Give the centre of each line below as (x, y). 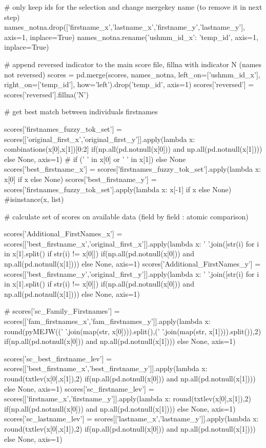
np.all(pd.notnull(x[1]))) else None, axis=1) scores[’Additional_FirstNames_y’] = (132, 264)
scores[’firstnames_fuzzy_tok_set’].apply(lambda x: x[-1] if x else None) (118, 189)
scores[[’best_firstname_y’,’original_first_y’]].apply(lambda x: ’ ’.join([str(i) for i (132, 273)
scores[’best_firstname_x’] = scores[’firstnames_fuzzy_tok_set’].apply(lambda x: (132, 169)
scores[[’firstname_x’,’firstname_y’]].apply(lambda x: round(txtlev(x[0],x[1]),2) (128, 399)
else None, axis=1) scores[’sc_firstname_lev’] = (79, 388)
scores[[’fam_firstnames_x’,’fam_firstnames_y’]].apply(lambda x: (107, 321)
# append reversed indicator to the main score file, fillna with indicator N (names (133, 64)
